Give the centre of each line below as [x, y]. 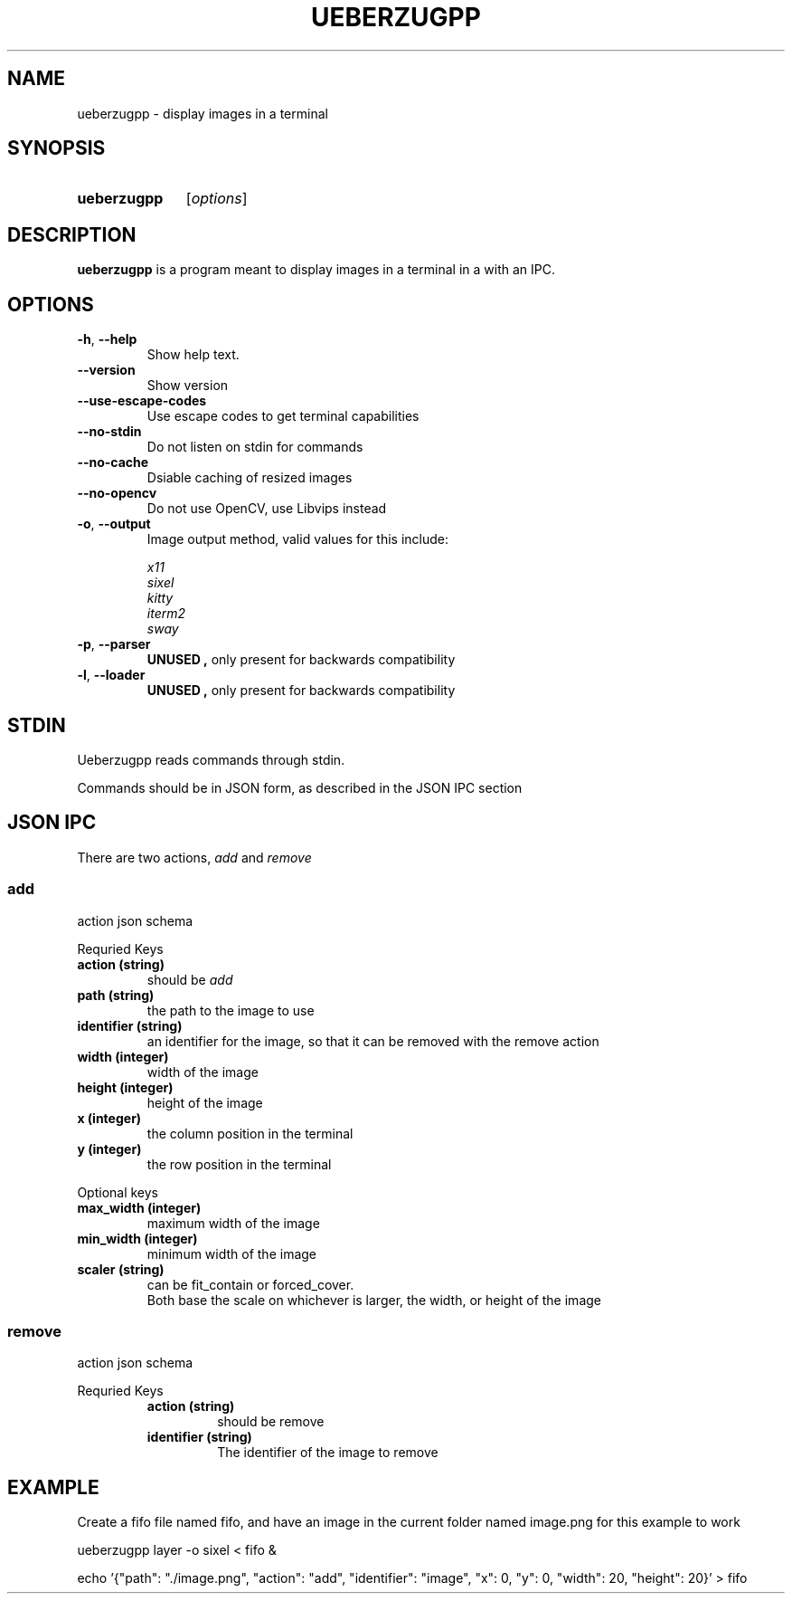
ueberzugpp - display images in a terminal [203, 113]
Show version [188, 386]
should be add [190, 979]
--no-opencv [117, 493]
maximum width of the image [233, 1223]
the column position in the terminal [250, 1133]
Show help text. [193, 355]
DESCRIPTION [72, 234]
